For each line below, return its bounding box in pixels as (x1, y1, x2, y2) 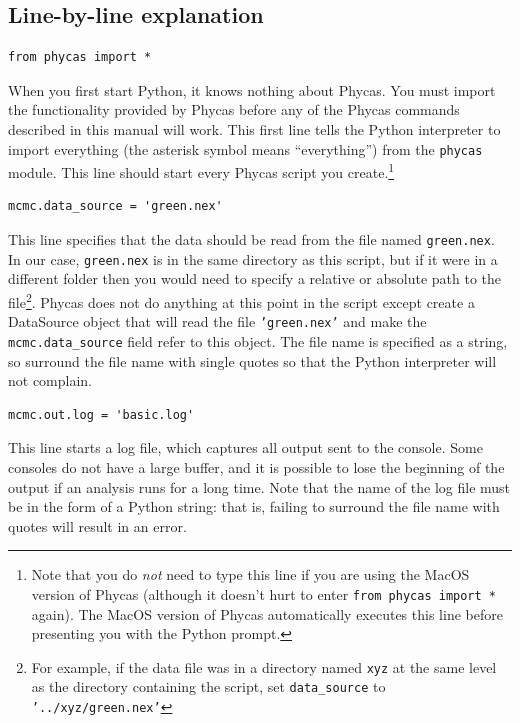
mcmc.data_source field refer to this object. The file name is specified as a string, (8, 330, 508, 351)
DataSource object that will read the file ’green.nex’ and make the (8, 311, 427, 332)
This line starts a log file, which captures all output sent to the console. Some (8, 437, 483, 458)
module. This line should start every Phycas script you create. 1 (8, 159, 395, 182)
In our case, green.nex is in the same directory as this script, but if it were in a (8, 248, 498, 269)
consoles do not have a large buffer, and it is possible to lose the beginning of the (8, 456, 505, 477)
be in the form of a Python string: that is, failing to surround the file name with (8, 496, 500, 517)
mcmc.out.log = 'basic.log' (8, 407, 195, 422)
